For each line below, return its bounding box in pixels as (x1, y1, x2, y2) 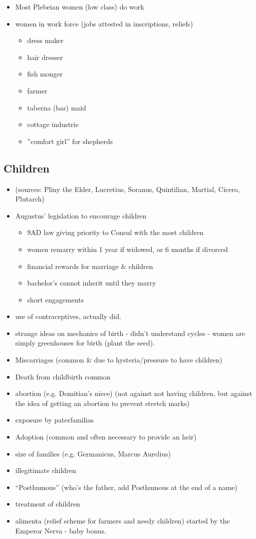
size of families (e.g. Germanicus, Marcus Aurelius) (15, 448, 171, 458)
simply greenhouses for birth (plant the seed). (15, 337, 155, 348)
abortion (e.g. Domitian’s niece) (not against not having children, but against (15, 388, 253, 398)
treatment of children (15, 498, 80, 509)
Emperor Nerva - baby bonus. (15, 525, 106, 535)
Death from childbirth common (15, 371, 111, 381)
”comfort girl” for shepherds (27, 135, 113, 146)
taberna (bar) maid (27, 102, 86, 112)
